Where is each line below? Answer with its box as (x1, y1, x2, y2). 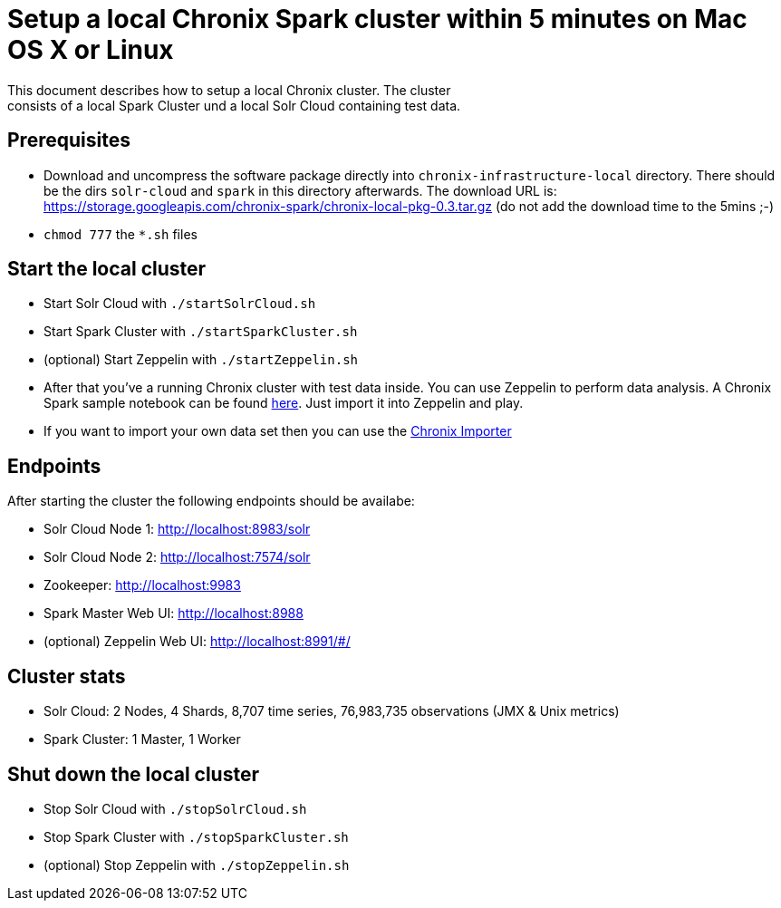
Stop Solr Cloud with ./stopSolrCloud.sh (43, 800, 307, 816)
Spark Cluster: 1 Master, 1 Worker (43, 731, 241, 748)
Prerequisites (7, 129, 130, 152)
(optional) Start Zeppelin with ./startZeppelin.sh (43, 352, 358, 368)
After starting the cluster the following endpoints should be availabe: (7, 493, 415, 509)
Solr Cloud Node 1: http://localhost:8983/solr (43, 521, 311, 537)
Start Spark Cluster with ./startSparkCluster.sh (43, 324, 358, 340)
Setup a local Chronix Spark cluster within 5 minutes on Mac (7, 4, 747, 34)
